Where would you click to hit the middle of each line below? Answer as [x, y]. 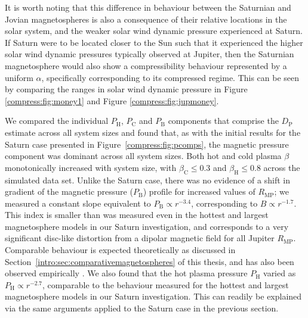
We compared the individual [57, 121]
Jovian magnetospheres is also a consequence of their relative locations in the [146, 19]
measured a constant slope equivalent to [78, 203]
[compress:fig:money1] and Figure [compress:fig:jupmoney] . [112, 100]
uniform [19, 77]
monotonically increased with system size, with [91, 167]
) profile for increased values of [199, 191]
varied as [280, 273]
